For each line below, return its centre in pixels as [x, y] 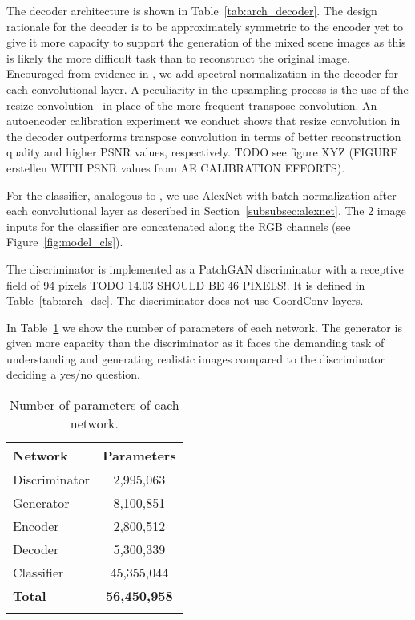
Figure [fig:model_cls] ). [65, 242]
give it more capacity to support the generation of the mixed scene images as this [206, 42]
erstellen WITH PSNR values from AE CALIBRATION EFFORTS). [176, 167]
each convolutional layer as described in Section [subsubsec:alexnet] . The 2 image [206, 211]
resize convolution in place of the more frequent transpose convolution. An [192, 105]
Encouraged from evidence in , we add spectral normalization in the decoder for [202, 73]
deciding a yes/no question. [73, 374]
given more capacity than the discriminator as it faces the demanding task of [195, 343]
